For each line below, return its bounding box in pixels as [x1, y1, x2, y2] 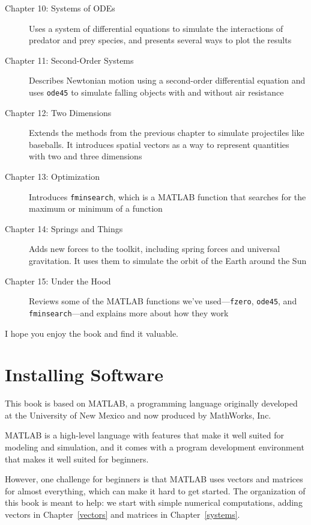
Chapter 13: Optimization [5, 170, 100, 182]
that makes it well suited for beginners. [5, 452, 149, 465]
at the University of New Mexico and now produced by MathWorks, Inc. [5, 408, 271, 421]
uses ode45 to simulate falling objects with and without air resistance [29, 85, 284, 98]
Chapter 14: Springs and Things [5, 222, 123, 235]
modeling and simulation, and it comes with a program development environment [5, 441, 304, 453]
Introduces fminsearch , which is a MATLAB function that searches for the [29, 190, 306, 203]
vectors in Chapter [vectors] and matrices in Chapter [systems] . [5, 508, 240, 520]
